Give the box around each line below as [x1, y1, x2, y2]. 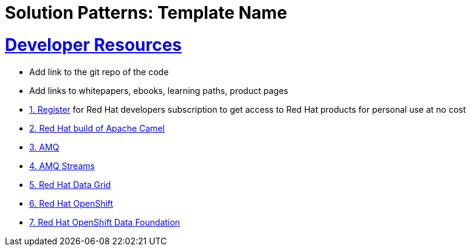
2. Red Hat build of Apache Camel [29, 122, 165, 133]
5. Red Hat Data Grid [29, 179, 111, 190]
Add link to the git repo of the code [29, 66, 169, 77]
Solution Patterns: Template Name [5, 2, 287, 23]
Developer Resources [5, 34, 182, 55]
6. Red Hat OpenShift [29, 198, 114, 209]
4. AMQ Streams [29, 160, 95, 171]
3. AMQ [29, 141, 60, 152]
